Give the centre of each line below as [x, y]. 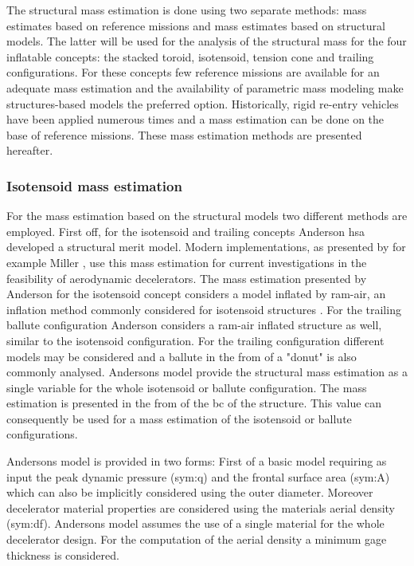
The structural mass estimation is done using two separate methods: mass [187, 10]
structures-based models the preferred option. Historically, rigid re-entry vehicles [203, 103]
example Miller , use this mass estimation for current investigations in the [187, 262]
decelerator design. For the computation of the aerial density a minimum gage [197, 539]
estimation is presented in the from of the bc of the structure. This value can [194, 403]
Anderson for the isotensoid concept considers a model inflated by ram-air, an [196, 294]
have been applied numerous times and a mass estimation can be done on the [195, 119]
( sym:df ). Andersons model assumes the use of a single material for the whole [195, 523]
